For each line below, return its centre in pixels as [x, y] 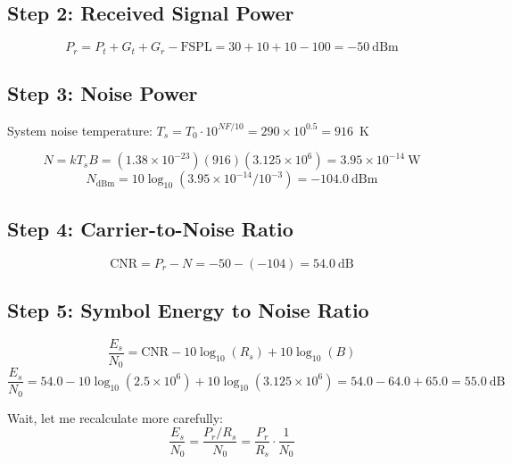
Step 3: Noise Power [103, 93]
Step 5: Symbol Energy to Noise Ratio [188, 310]
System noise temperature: [80, 130]
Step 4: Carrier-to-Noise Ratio [150, 228]
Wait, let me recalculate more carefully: [115, 417]
